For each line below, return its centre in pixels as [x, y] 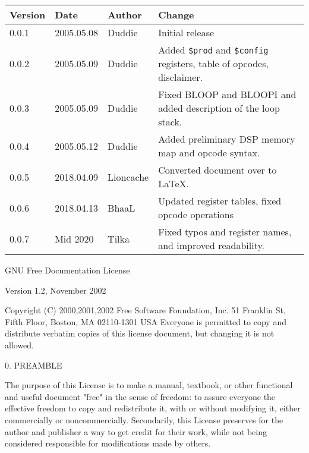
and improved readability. [212, 245]
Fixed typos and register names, [225, 232]
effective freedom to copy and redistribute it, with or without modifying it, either [153, 408]
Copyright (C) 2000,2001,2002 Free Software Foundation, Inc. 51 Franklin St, [145, 310]
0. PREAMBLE [34, 365]
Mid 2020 [74, 238]
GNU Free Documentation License [67, 270]
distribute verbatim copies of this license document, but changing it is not [140, 333]
